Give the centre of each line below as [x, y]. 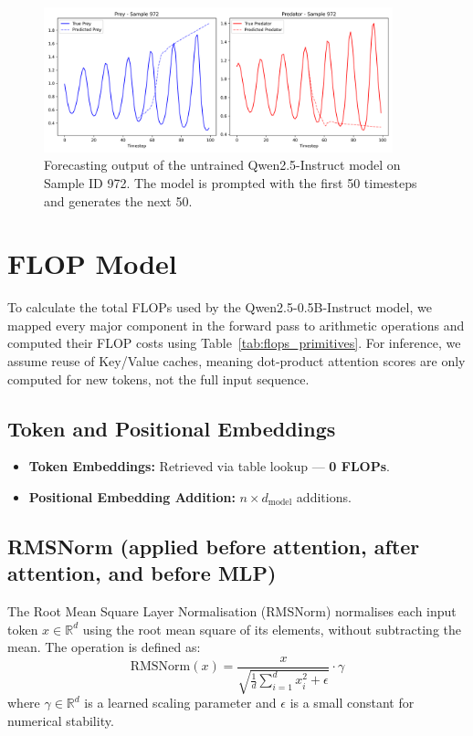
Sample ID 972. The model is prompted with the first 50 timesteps [231, 182]
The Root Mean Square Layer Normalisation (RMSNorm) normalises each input [232, 611]
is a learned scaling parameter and [180, 703]
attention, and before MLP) [142, 573]
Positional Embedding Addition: [132, 497]
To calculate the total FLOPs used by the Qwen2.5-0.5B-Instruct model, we [220, 307]
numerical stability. [61, 721]
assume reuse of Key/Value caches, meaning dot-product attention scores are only [236, 361]
